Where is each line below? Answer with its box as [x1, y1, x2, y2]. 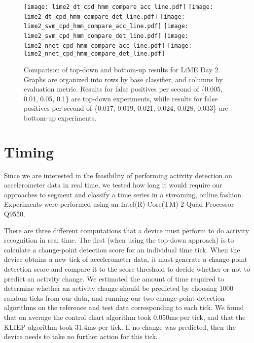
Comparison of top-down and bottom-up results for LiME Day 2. [24, 64, 220, 74]
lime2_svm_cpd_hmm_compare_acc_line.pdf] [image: [24, 23, 188, 30]
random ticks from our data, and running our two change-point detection [4, 292, 225, 303]
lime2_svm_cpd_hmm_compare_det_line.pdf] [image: [24, 32, 188, 39]
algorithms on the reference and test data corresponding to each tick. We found [4, 302, 244, 312]
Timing [4, 141, 54, 161]
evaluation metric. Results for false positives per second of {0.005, [24, 84, 222, 94]
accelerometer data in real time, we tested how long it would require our [4, 180, 222, 190]
